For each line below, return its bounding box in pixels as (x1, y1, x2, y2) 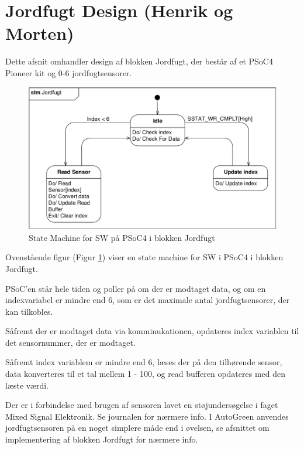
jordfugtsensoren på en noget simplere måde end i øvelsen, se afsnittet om (5, 421, 270, 434)
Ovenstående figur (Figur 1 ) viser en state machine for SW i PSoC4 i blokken (5, 251, 284, 263)
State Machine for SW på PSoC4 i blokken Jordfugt (29, 231, 215, 243)
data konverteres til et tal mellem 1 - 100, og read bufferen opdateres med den (5, 368, 286, 380)
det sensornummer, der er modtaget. (5, 336, 136, 348)
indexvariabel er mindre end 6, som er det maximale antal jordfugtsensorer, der (5, 294, 290, 306)
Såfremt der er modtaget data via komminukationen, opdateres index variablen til (5, 325, 299, 337)
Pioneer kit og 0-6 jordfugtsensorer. (5, 66, 132, 79)
